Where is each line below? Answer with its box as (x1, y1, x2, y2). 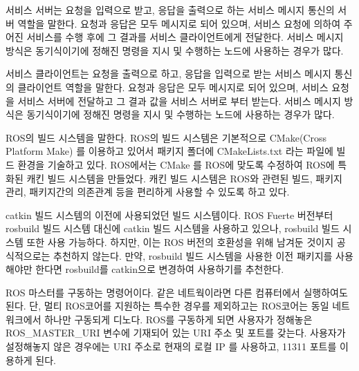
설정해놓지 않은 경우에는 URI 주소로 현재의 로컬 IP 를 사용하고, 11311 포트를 (6, 339, 337, 354)
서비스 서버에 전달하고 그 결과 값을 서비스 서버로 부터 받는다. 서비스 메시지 (17, 93, 341, 108)
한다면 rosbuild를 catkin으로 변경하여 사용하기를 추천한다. (35, 262, 284, 276)
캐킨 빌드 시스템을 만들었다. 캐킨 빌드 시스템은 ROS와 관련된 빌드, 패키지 (26, 171, 342, 185)
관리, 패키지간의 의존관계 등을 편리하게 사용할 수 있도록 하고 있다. (6, 184, 290, 199)
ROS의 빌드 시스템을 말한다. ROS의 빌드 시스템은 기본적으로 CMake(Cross (6, 130, 326, 144)
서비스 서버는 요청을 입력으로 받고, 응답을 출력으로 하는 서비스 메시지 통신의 (6, 3, 335, 17)
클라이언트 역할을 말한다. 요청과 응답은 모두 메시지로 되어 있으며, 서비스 (17, 79, 329, 94)
